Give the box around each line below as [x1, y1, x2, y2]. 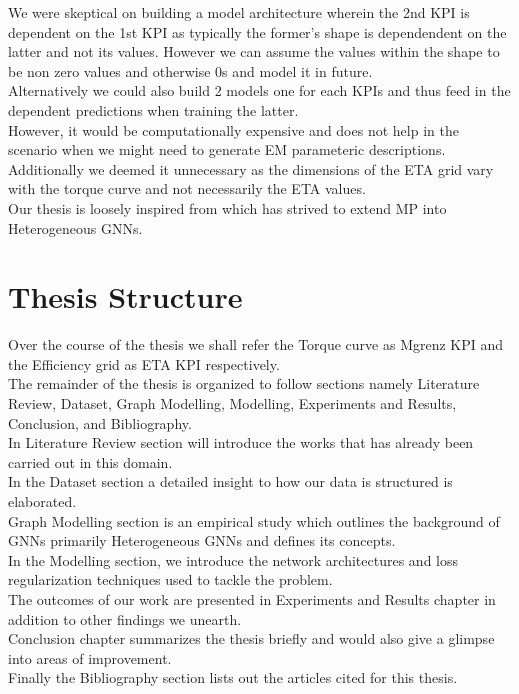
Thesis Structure [8, 276, 243, 317]
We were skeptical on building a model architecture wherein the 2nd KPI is [8, 2, 470, 22]
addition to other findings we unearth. [8, 608, 242, 629]
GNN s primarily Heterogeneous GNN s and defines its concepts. [8, 530, 396, 551]
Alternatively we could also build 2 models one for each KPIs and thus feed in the [8, 80, 511, 101]
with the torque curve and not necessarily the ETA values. [8, 178, 366, 199]
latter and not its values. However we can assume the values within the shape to [8, 41, 500, 62]
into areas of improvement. [8, 647, 172, 668]
